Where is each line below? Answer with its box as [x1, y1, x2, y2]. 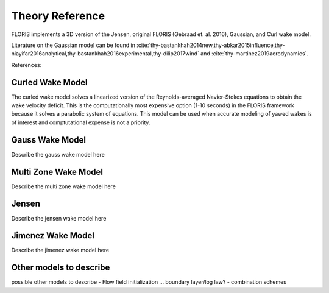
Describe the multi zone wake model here [11, 183, 116, 190]
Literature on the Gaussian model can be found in [11, 41, 135, 49]
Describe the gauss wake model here [11, 150, 105, 158]
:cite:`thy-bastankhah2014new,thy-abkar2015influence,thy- [136, 41, 285, 49]
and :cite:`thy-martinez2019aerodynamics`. [200, 50, 309, 57]
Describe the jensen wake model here [11, 214, 107, 222]
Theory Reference [11, 9, 105, 23]
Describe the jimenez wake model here [11, 247, 110, 254]
